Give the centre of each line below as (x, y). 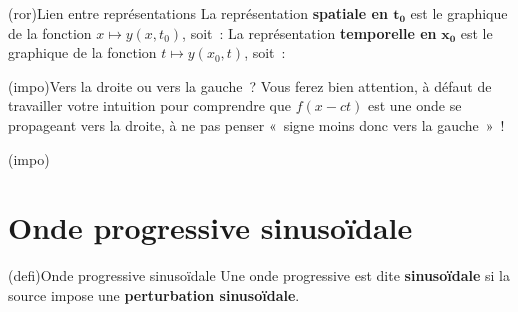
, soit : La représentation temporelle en (309, 32)
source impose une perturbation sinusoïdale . (154, 294)
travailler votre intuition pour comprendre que (149, 105)
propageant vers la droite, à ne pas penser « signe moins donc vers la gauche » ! (256, 124)
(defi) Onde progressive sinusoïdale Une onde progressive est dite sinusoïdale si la (259, 275)
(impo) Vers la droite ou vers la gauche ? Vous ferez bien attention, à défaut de (250, 85)
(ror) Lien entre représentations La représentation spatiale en (198, 13)
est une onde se (414, 105)
